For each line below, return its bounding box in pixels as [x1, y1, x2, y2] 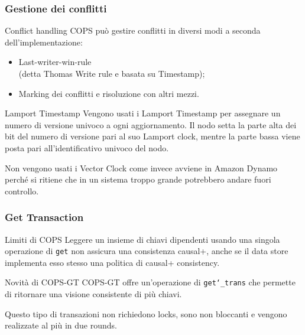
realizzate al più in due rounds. [5, 319, 117, 331]
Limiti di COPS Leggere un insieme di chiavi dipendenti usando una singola [5, 233, 280, 245]
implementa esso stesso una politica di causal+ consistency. [5, 256, 220, 268]
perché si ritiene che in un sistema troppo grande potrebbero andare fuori [5, 173, 271, 186]
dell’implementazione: [5, 35, 83, 48]
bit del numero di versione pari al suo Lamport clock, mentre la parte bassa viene [5, 130, 300, 142]
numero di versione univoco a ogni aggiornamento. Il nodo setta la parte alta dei [5, 118, 297, 131]
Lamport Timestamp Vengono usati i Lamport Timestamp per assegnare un [5, 107, 281, 119]
